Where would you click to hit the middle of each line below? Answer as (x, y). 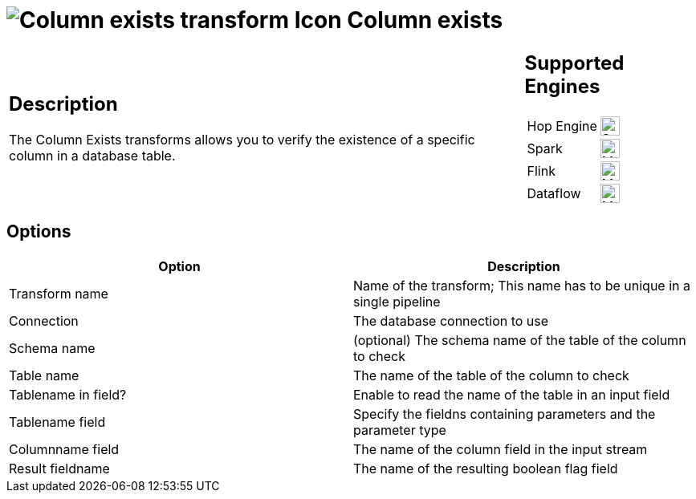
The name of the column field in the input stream (501, 449)
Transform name (59, 293)
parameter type (400, 430)
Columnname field (64, 449)
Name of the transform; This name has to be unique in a (522, 285)
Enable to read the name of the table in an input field (512, 394)
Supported (574, 63)
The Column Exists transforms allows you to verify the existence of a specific (242, 140)
